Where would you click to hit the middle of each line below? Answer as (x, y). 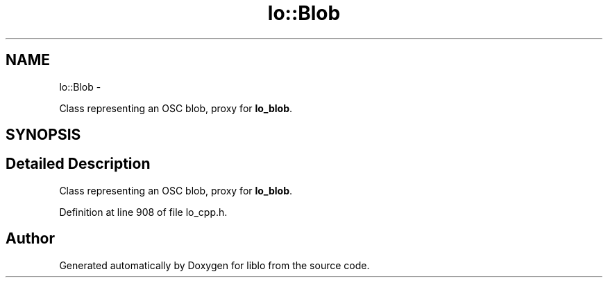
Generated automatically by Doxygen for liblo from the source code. (214, 265)
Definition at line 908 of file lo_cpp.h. (143, 212)
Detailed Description (78, 164)
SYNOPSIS (43, 135)
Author (30, 239)
